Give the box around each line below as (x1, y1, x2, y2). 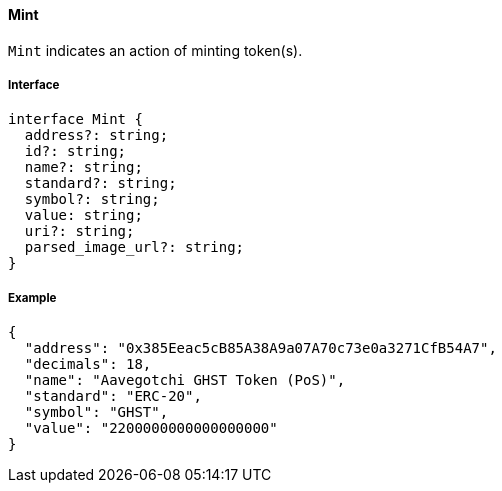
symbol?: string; (24, 191, 160, 208)
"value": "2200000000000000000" (24, 420, 278, 437)
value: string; (24, 207, 143, 224)
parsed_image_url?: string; (24, 239, 245, 256)
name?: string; (24, 159, 143, 176)
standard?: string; (24, 175, 177, 192)
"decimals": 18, (24, 356, 152, 373)
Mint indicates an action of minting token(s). (8, 41, 303, 59)
